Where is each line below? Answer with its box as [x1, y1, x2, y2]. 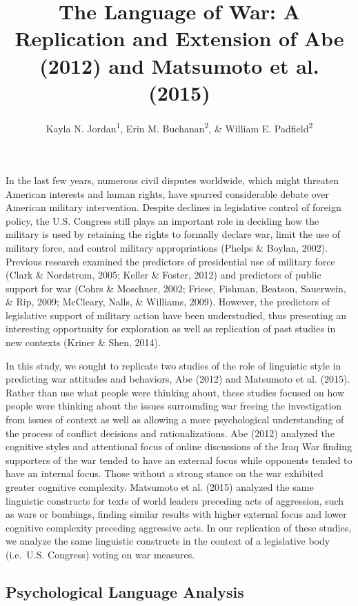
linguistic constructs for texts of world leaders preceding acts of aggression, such [6, 493, 344, 507]
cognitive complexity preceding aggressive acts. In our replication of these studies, [6, 520, 352, 534]
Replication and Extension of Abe [14, 24, 344, 52]
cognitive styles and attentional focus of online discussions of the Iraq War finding [6, 439, 352, 454]
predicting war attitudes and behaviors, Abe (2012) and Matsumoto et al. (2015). [6, 372, 350, 386]
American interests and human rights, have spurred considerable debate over [6, 186, 329, 201]
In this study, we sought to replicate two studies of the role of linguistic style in [6, 358, 341, 372]
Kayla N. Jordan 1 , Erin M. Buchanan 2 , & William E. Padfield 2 [46, 119, 313, 135]
